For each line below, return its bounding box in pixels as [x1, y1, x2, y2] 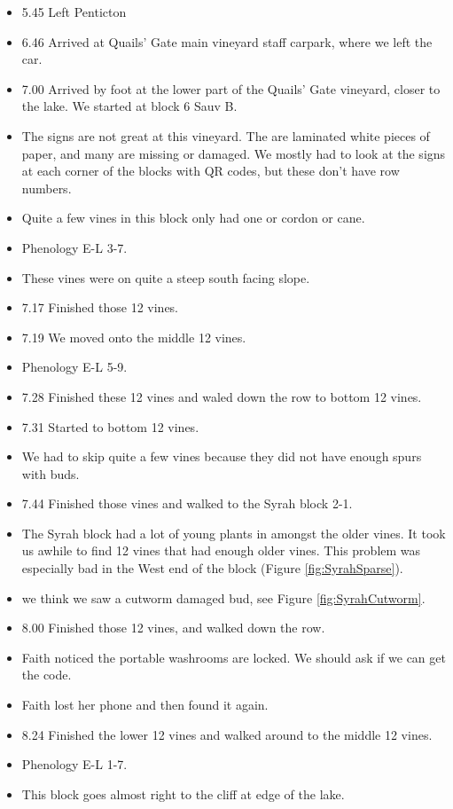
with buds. [21, 464, 80, 483]
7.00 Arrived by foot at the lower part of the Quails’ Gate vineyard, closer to [21, 79, 441, 98]
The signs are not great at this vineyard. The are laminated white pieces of [21, 126, 430, 145]
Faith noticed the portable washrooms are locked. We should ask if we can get [21, 648, 446, 666]
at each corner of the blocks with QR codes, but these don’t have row [21, 161, 400, 180]
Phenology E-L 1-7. [21, 755, 128, 774]
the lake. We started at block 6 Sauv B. [21, 97, 238, 115]
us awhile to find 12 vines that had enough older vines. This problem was [21, 541, 421, 560]
